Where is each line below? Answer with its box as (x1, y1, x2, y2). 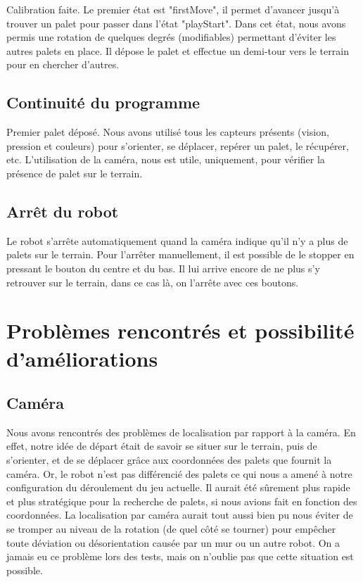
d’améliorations (6, 343, 158, 372)
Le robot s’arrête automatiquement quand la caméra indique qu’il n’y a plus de (6, 233, 348, 248)
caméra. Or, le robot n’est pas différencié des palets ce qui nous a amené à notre (6, 466, 352, 481)
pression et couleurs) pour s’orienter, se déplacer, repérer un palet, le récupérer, (6, 138, 349, 153)
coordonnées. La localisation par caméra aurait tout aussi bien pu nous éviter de (6, 507, 353, 522)
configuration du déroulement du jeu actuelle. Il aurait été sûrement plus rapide (6, 480, 350, 495)
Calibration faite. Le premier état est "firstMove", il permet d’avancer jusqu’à (6, 2, 340, 16)
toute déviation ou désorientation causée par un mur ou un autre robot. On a (6, 535, 340, 550)
